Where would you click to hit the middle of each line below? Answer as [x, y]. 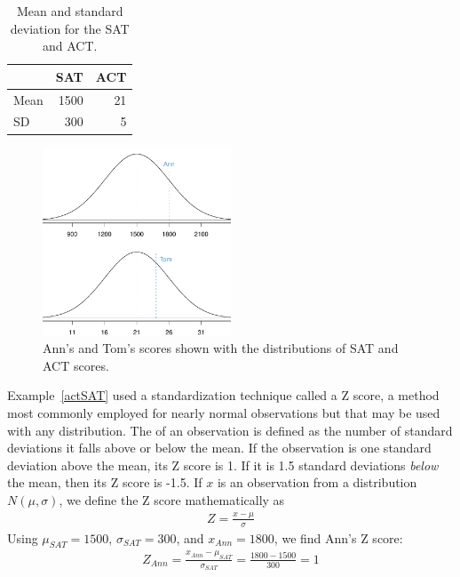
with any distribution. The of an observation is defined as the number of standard [230, 430]
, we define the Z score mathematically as [172, 499]
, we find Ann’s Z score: [338, 537]
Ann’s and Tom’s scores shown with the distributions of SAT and [221, 348]
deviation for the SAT [70, 28]
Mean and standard [70, 11]
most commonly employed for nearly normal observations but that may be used [224, 412]
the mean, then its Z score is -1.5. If [105, 482]
